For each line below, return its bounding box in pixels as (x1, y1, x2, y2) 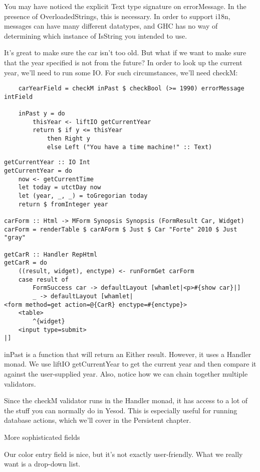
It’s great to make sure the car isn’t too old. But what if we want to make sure (4, 47, 246, 58)
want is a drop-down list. (4, 458, 81, 469)
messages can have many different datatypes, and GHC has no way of (4, 21, 218, 31)
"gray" (4, 234, 26, 242)
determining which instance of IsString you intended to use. (4, 30, 187, 41)
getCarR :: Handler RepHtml (4, 251, 98, 258)
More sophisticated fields (4, 432, 80, 442)
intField (4, 93, 33, 100)
